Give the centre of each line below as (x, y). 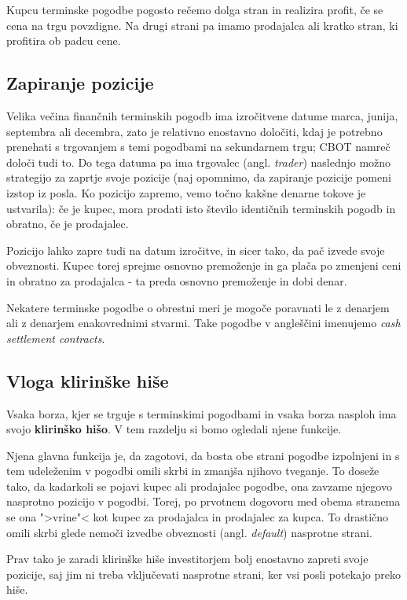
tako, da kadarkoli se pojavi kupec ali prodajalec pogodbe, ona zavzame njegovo (199, 486)
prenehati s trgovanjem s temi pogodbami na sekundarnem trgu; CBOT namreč (198, 147)
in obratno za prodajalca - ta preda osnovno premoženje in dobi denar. (177, 280)
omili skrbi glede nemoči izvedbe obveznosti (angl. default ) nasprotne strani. (189, 532)
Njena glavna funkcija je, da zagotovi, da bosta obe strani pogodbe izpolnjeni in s (203, 455)
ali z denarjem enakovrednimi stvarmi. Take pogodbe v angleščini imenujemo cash (203, 323)
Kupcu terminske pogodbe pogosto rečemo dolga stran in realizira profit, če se (195, 9)
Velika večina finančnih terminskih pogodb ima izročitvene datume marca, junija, (202, 115)
